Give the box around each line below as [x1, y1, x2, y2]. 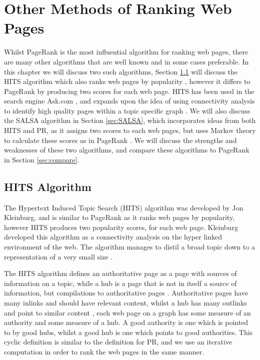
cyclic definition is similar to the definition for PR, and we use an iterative [4, 336, 232, 347]
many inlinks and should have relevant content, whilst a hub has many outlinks [4, 297, 247, 307]
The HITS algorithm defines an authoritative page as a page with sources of [4, 268, 237, 278]
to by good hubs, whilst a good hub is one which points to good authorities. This [4, 326, 253, 337]
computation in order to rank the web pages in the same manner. [4, 346, 204, 356]
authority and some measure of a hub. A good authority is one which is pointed [4, 317, 248, 327]
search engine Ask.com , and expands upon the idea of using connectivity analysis [4, 95, 255, 106]
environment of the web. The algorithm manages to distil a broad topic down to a [4, 241, 255, 252]
